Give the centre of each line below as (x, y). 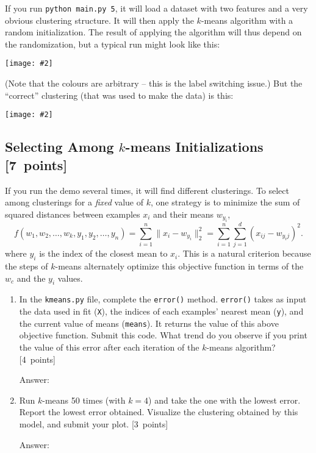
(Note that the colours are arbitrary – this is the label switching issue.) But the (154, 83)
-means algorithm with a (247, 20)
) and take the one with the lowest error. (224, 400)
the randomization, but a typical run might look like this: (113, 44)
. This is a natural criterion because (244, 253)
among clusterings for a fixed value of (74, 202)
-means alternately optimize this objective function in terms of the (179, 266)
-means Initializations (194, 147)
